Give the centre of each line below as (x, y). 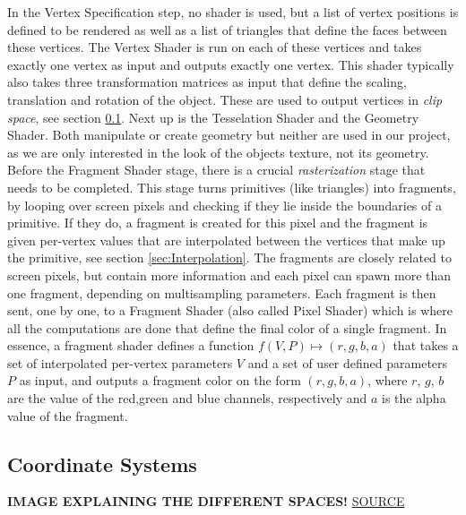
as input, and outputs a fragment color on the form (160, 380)
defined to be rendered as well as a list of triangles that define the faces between (227, 29)
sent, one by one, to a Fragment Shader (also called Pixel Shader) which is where (230, 310)
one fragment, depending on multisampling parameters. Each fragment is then (222, 292)
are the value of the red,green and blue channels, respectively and (187, 398)
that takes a (426, 345)
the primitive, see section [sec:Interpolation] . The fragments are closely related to (229, 257)
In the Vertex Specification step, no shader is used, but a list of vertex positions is (233, 12)
